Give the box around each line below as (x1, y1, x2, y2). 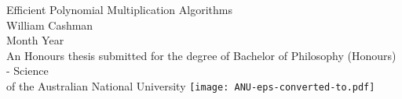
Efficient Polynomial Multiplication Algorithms (6, 2, 232, 17)
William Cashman (6, 16, 93, 33)
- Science (6, 62, 49, 79)
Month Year (6, 32, 64, 48)
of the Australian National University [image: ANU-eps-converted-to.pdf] (6, 77, 375, 94)
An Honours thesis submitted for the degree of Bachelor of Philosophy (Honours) (6, 47, 397, 63)
